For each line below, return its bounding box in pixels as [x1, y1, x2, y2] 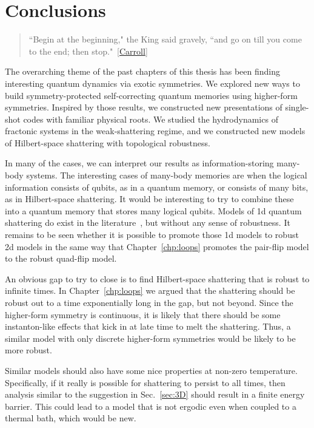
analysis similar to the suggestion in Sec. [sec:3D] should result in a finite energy [5, 388, 305, 401]
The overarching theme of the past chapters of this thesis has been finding [5, 65, 281, 78]
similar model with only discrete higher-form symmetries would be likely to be [5, 331, 296, 344]
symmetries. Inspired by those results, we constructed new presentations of [5, 101, 282, 114]
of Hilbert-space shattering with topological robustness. [5, 136, 210, 149]
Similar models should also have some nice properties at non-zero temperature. [5, 364, 298, 376]
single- [285, 101, 309, 114]
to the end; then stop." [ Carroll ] [28, 44, 148, 57]
